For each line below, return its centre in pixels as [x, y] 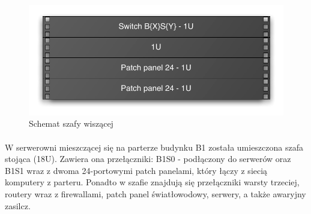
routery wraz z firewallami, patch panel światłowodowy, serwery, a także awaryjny [155, 194]
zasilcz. [18, 205]
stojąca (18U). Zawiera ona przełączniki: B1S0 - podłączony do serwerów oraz [148, 159]
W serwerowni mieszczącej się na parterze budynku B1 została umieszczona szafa [154, 147]
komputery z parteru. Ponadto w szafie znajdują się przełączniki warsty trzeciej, [152, 182]
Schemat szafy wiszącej [71, 123]
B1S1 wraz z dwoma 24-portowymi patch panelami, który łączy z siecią [136, 170]
